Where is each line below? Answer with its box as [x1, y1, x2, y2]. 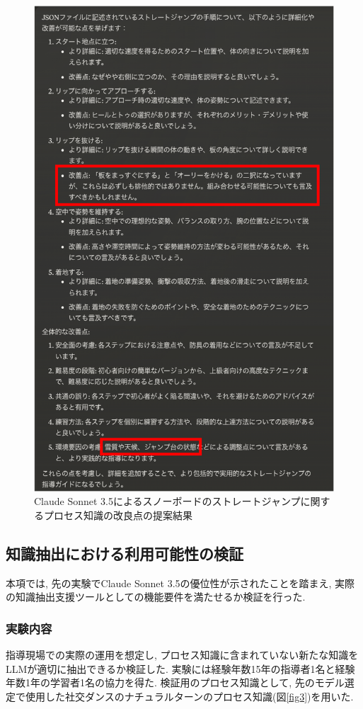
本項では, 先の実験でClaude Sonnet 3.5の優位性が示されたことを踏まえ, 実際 [6, 575, 355, 590]
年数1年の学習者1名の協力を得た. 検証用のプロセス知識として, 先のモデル [6, 675, 345, 690]
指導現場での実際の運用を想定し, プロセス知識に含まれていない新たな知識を [6, 647, 359, 662]
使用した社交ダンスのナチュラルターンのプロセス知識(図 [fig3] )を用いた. [25, 689, 354, 704]
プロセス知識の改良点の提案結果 [43, 508, 192, 523]
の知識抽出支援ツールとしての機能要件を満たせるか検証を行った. [6, 589, 306, 604]
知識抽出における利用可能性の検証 [6, 543, 243, 565]
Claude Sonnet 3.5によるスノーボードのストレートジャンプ [34, 494, 301, 509]
